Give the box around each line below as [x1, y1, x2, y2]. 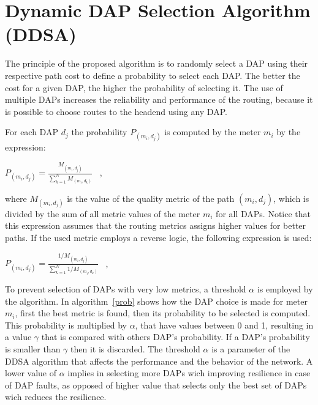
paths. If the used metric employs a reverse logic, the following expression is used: [5, 231, 312, 243]
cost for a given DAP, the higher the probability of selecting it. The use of [5, 81, 283, 94]
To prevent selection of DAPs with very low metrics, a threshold [5, 282, 246, 295]
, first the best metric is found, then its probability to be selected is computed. [15, 307, 311, 319]
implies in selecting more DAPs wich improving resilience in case [67, 366, 311, 379]
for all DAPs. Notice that [216, 207, 311, 220]
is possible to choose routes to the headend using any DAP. [5, 105, 227, 117]
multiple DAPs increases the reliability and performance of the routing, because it [5, 93, 313, 106]
